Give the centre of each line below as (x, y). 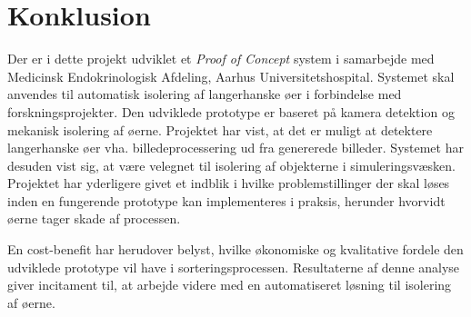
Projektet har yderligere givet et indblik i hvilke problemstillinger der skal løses (229, 183)
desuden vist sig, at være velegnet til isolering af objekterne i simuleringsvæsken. (232, 165)
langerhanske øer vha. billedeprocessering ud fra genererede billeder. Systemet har (235, 148)
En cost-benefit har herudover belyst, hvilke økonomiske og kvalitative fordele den (235, 249)
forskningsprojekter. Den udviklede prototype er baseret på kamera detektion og (231, 111)
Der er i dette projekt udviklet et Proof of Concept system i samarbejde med (221, 59)
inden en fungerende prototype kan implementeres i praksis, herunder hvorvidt (226, 200)
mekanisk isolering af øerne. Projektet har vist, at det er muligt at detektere (220, 129)
